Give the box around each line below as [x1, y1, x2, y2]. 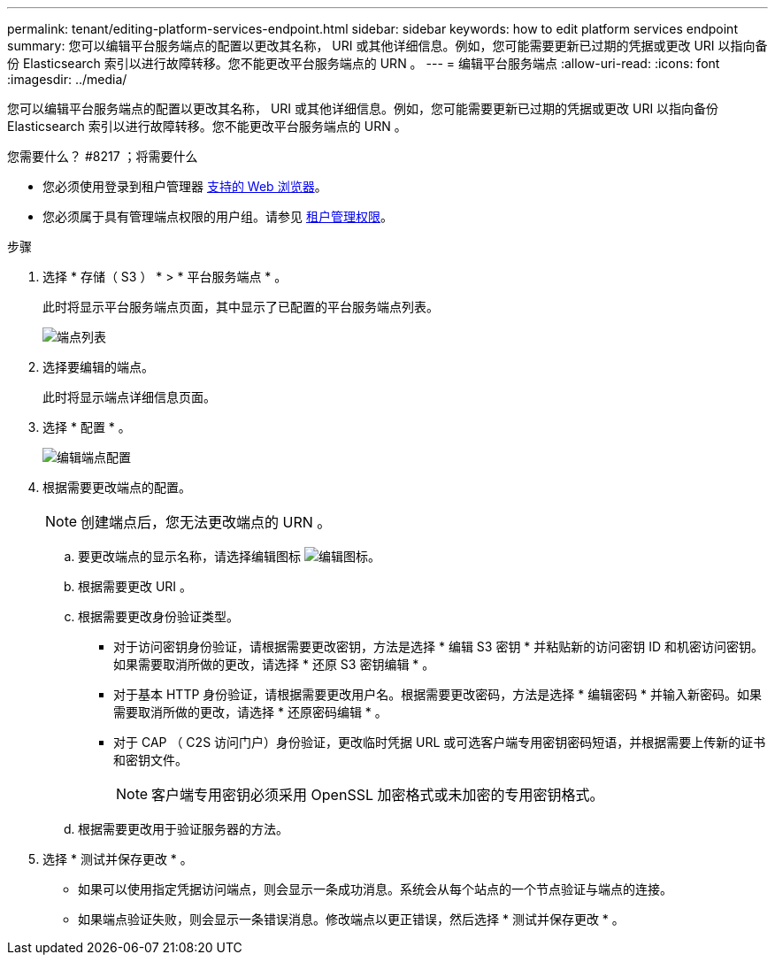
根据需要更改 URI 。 [78, 579, 193, 594]
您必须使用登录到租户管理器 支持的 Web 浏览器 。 [42, 179, 327, 194]
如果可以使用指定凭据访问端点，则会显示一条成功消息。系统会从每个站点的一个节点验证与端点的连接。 [78, 881, 672, 897]
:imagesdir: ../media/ [7, 72, 127, 87]
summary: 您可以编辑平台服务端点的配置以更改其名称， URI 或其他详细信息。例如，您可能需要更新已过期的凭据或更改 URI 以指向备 [7, 38, 768, 53]
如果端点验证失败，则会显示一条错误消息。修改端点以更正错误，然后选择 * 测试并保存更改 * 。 [78, 912, 625, 927]
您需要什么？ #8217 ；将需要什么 [7, 149, 198, 164]
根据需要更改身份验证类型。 [78, 609, 239, 624]
